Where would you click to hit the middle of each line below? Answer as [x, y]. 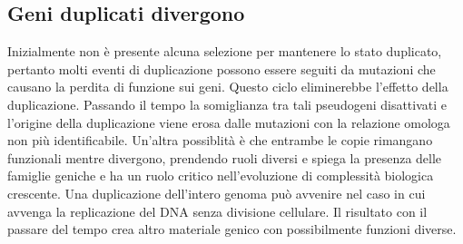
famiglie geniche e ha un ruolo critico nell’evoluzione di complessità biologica [221, 176]
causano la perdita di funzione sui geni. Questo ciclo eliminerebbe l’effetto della [228, 87]
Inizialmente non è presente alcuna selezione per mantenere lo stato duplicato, [225, 51]
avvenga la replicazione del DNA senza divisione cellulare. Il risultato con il [217, 211]
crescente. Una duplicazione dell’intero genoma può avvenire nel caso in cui [217, 193]
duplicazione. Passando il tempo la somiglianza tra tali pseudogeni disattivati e [227, 104]
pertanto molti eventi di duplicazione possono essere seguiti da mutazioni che [222, 68]
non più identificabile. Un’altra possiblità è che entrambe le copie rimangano [220, 140]
